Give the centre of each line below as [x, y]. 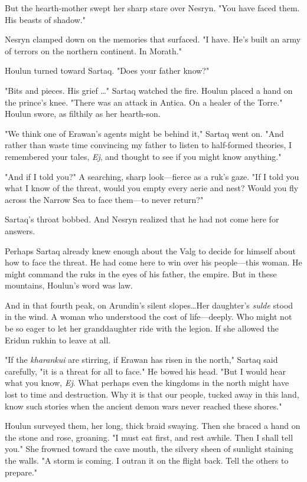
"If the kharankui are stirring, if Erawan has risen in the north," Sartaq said [141, 360]
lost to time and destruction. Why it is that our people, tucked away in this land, [152, 394]
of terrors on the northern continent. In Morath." [93, 50]
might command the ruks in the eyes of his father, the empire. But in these [141, 273]
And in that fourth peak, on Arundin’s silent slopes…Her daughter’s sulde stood [149, 305]
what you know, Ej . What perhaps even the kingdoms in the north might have [147, 383]
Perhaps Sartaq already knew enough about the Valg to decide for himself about [150, 250]
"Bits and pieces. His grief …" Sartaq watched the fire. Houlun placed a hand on [149, 90]
